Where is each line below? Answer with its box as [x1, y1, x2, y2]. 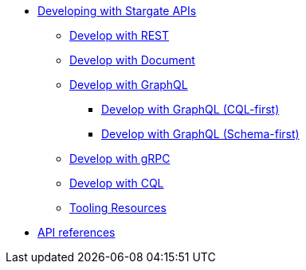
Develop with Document [69, 53, 195, 67]
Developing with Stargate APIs [37, 4, 197, 17]
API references [37, 226, 116, 239]
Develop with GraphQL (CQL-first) [101, 102, 280, 116]
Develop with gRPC [69, 152, 171, 165]
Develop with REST [69, 29, 170, 42]
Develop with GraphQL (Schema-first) [101, 127, 300, 141]
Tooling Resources [69, 201, 167, 214]
